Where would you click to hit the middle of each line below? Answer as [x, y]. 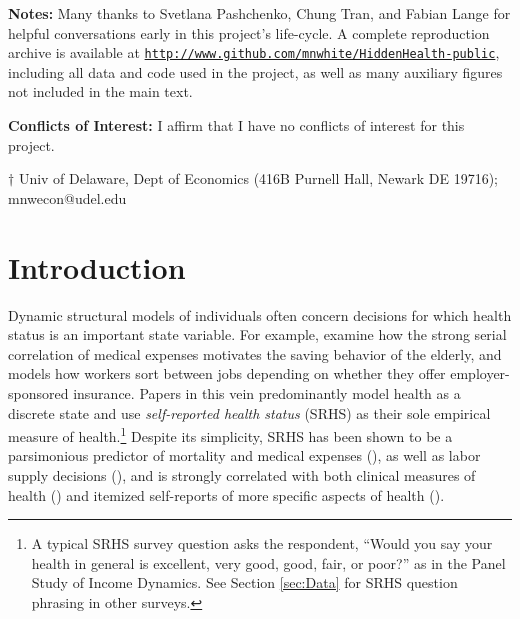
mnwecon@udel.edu [67, 197]
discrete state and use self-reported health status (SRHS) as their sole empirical [249, 412]
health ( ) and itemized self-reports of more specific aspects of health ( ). [226, 494]
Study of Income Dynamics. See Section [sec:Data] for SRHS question [244, 582]
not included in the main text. [100, 91]
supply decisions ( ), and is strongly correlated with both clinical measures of [242, 474]
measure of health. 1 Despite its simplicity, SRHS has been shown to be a [230, 434]
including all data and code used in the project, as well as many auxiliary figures [255, 71]
